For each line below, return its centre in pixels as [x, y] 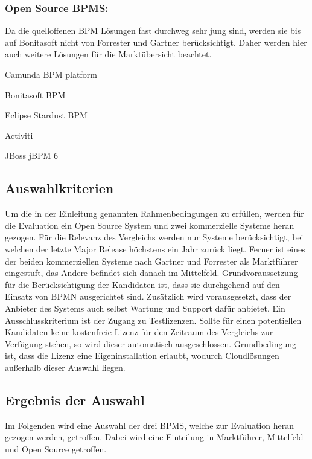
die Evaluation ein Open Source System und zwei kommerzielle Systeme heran [150, 225]
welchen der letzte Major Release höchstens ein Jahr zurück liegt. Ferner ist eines [155, 249]
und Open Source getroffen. [56, 448]
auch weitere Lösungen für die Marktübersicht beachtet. [108, 54]
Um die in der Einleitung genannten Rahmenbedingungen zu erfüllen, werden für [154, 213]
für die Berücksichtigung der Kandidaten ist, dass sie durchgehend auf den [142, 284]
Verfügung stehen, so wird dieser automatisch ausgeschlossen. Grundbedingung [151, 343]
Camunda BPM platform [51, 74]
